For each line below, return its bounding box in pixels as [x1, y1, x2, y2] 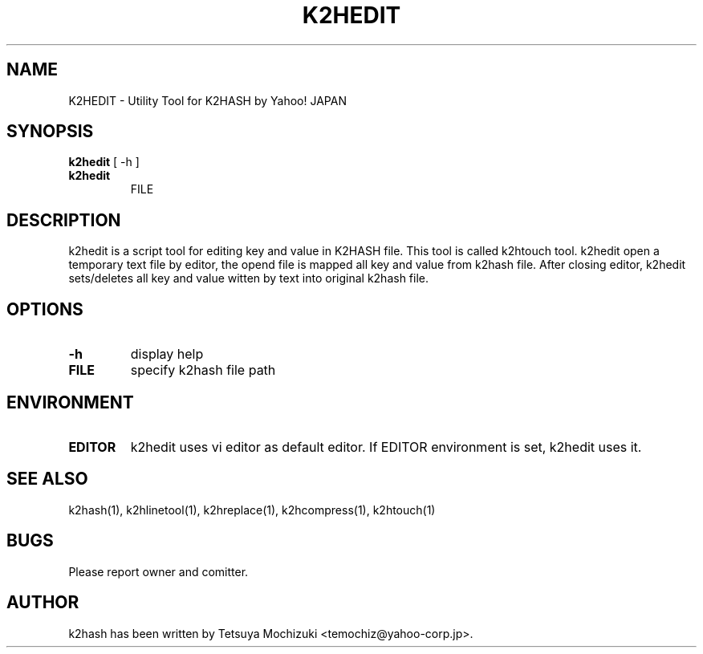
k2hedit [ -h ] [68, 155, 140, 169]
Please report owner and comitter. [68, 564, 249, 579]
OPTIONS [6, 299, 83, 319]
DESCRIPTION [6, 209, 121, 230]
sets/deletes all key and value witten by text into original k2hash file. [68, 271, 429, 286]
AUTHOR [6, 592, 79, 613]
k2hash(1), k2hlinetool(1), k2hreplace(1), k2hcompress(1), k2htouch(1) [68, 502, 436, 517]
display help [130, 346, 204, 363]
